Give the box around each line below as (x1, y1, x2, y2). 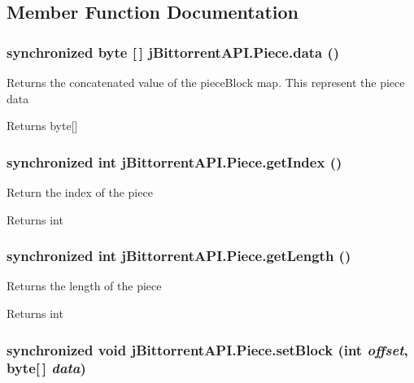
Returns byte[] (7, 117, 78, 134)
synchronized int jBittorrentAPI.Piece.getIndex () (7, 151, 342, 172)
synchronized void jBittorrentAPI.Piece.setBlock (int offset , (7, 339, 408, 359)
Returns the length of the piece (7, 277, 162, 294)
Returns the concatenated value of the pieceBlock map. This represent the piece (7, 74, 405, 90)
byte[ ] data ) (7, 358, 86, 378)
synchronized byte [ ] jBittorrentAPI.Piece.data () (7, 41, 340, 62)
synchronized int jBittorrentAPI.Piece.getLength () (7, 246, 351, 266)
